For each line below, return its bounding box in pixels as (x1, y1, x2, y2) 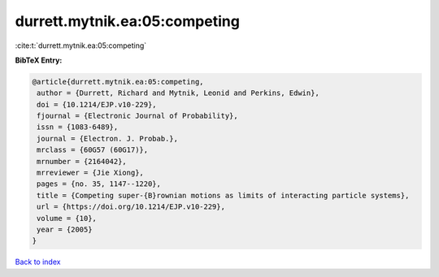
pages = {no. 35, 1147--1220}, (37, 180, 162, 188)
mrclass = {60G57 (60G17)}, (37, 145, 149, 154)
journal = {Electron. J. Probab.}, (37, 134, 179, 143)
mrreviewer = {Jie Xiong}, (37, 168, 144, 178)
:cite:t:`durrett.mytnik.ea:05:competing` (15, 41, 147, 50)
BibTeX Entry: (15, 55, 63, 65)
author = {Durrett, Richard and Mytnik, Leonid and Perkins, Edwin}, (37, 89, 320, 97)
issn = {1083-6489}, (37, 123, 119, 132)
